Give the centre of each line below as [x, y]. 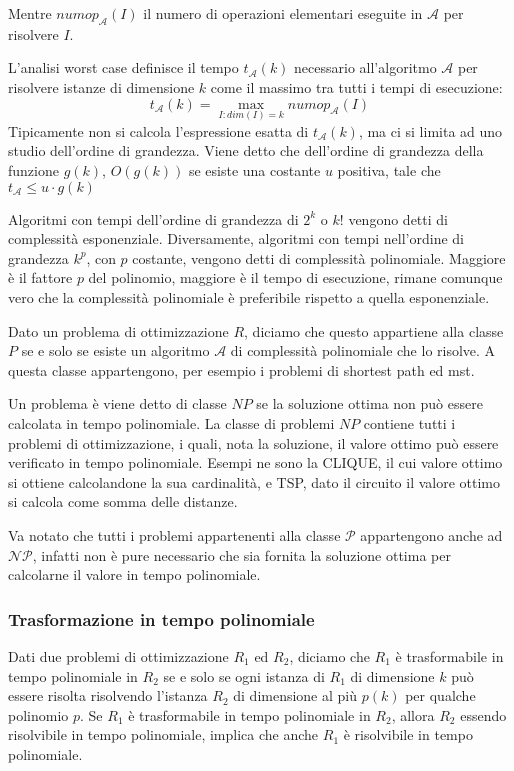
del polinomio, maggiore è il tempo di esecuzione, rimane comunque [295, 277]
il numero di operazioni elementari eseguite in [283, 13]
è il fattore [40, 277]
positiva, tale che [389, 170]
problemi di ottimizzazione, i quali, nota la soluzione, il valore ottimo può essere [253, 442]
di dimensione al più [295, 695]
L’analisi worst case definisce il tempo [123, 67]
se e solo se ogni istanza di [244, 675]
